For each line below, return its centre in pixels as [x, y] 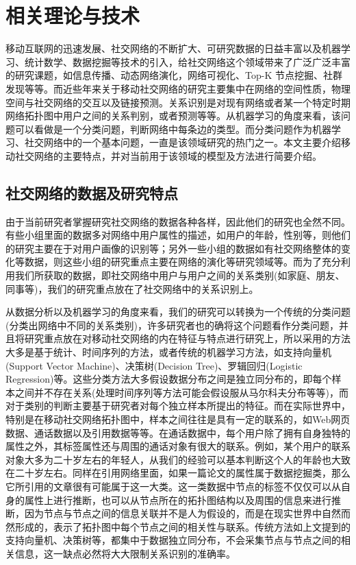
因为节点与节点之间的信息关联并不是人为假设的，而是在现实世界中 [173, 513]
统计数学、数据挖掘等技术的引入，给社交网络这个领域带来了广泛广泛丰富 [187, 61]
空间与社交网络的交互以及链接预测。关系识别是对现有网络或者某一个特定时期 [178, 102]
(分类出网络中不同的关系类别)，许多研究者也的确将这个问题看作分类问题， [172, 325]
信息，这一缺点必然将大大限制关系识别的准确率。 [125, 553]
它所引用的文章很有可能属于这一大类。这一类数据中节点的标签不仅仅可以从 [173, 486]
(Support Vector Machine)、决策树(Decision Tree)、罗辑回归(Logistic [154, 365]
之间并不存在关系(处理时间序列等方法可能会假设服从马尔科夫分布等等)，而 [181, 392]
